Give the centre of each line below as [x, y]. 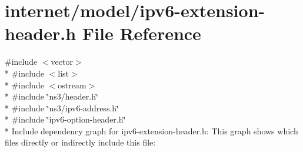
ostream [72, 85]
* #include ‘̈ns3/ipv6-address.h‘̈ [62, 108]
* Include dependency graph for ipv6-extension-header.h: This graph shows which [151, 130]
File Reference [141, 33]
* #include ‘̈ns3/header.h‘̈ [51, 96]
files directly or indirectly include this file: [80, 142]
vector [62, 62]
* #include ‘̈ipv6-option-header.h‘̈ [65, 119]
